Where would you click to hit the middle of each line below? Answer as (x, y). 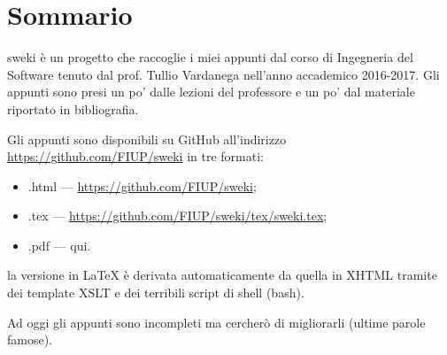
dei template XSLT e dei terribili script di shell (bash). (156, 293)
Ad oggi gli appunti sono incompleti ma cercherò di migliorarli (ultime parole (216, 322)
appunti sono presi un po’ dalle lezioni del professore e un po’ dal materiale (211, 92)
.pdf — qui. (59, 245)
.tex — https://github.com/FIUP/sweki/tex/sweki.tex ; (177, 216)
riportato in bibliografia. (73, 108)
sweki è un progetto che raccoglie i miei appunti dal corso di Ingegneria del (210, 57)
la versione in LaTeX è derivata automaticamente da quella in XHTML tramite (222, 275)
